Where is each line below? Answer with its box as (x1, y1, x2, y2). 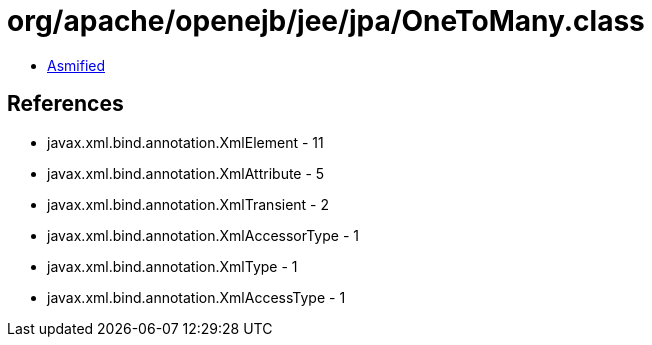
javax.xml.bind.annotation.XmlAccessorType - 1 (47, 226, 359, 244)
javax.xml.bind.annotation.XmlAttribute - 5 (47, 164, 325, 182)
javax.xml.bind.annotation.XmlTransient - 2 (47, 195, 330, 213)
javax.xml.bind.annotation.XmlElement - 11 (47, 133, 324, 151)
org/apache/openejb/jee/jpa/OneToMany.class (7, 4, 645, 38)
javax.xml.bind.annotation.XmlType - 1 (47, 257, 298, 275)
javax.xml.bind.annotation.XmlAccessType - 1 (47, 288, 346, 306)
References (7, 91, 124, 117)
